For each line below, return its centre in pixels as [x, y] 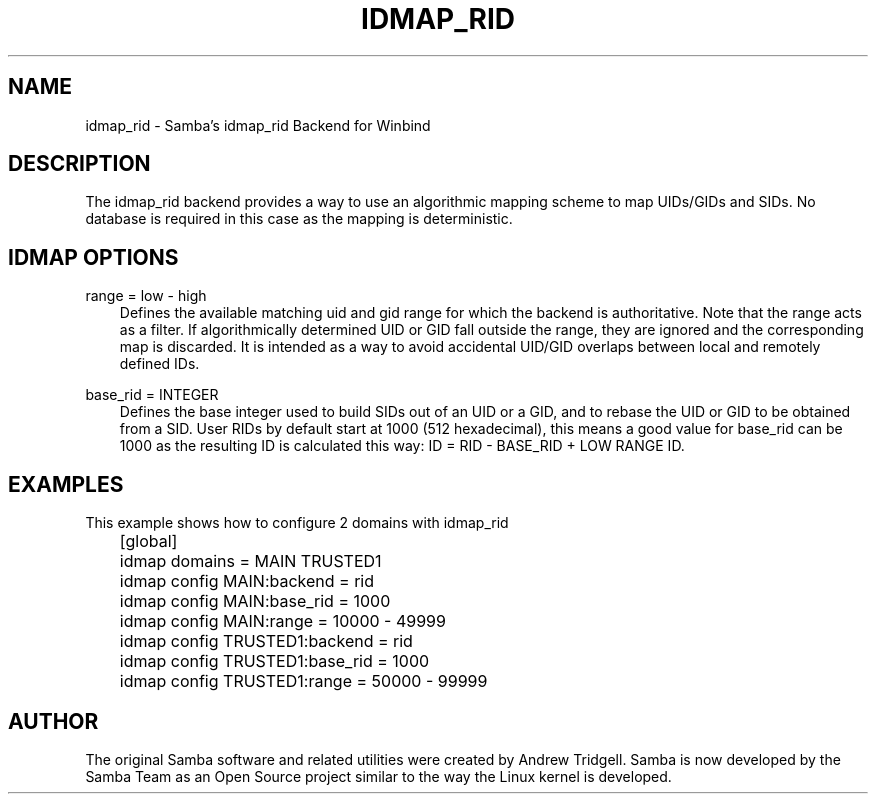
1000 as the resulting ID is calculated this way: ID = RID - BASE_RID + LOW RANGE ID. [402, 446]
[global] [148, 541]
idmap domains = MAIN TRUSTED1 [250, 561]
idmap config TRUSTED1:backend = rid [266, 641]
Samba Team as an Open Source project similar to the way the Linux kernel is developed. [378, 776]
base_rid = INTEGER [152, 395]
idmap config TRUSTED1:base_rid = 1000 [274, 661]
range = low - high [146, 296]
